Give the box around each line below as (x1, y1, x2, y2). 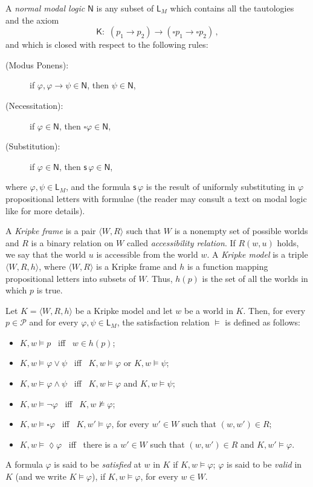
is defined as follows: (225, 316, 301, 328)
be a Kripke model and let (75, 304, 173, 316)
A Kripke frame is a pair (5, 224, 96, 237)
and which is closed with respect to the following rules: (5, 38, 208, 51)
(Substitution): (5, 140, 60, 152)
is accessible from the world (96, 248, 198, 261)
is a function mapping (187, 260, 268, 272)
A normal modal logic (5, 2, 85, 14)
